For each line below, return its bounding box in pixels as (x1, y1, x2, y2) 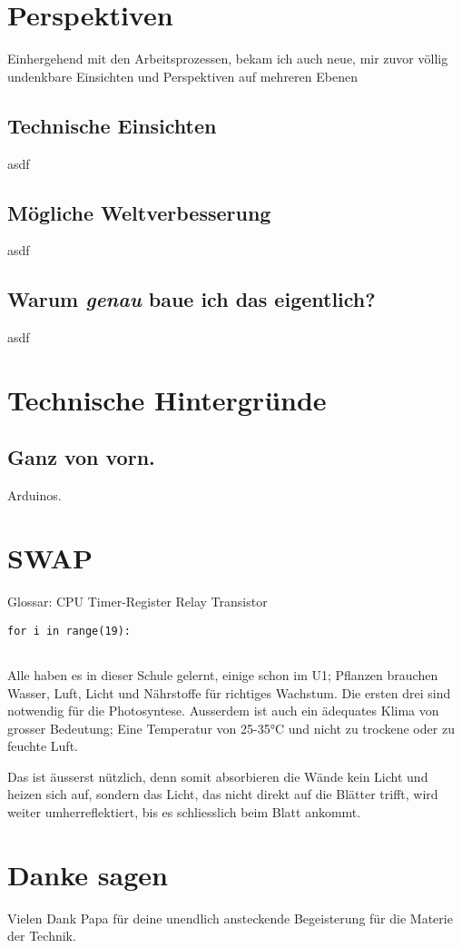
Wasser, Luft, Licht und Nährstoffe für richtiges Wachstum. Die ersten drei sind (7, 683, 451, 702)
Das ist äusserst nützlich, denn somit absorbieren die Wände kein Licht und (7, 766, 428, 785)
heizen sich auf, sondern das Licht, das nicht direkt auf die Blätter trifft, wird (7, 785, 438, 804)
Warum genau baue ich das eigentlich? (7, 285, 376, 313)
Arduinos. (7, 486, 62, 505)
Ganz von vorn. (7, 443, 155, 471)
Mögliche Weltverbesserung (7, 198, 271, 226)
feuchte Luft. (7, 736, 78, 755)
